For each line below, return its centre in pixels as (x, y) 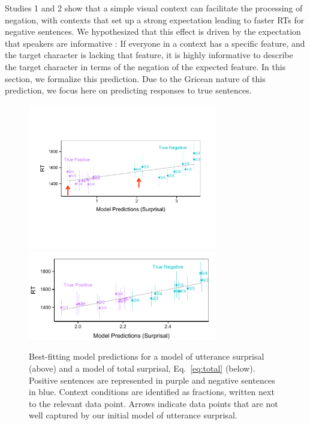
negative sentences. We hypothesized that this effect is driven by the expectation (153, 31)
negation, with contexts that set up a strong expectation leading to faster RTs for (155, 19)
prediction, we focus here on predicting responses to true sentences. (128, 90)
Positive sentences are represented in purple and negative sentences (152, 380)
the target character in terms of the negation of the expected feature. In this (145, 66)
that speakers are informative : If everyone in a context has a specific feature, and (155, 43)
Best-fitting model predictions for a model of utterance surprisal (147, 356)
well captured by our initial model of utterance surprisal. (133, 415)
